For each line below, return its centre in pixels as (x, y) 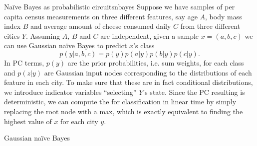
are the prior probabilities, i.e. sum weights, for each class (156, 62)
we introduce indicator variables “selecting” (70, 92)
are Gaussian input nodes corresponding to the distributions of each (148, 72)
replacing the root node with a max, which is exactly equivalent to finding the (124, 111)
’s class (144, 45)
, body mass (224, 16)
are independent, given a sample (150, 36)
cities (12, 36)
